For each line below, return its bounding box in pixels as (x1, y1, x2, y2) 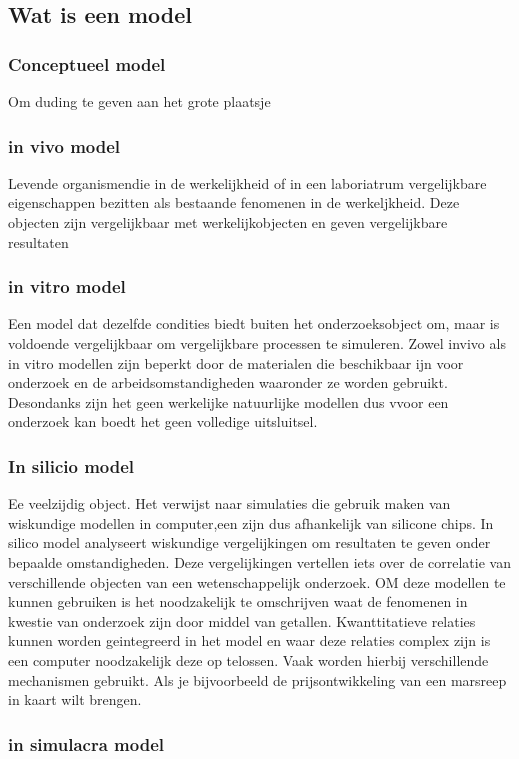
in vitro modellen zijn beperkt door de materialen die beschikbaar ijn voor (8, 352, 464, 373)
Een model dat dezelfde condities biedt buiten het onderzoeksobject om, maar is (8, 313, 500, 334)
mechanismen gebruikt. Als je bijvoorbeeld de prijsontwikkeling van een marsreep (8, 669, 507, 690)
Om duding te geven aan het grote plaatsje (8, 91, 271, 111)
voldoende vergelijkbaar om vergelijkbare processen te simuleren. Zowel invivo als (8, 333, 506, 353)
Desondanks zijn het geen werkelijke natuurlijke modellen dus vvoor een (8, 391, 449, 412)
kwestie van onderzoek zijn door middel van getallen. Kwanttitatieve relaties (8, 610, 476, 631)
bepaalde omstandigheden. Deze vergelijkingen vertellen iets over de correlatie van (8, 551, 511, 572)
